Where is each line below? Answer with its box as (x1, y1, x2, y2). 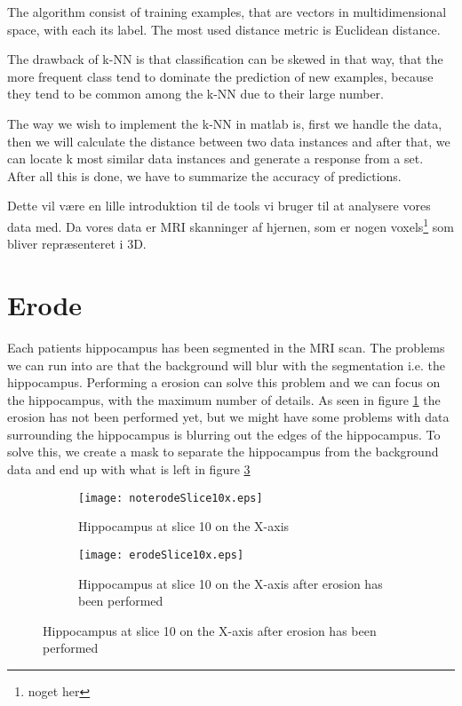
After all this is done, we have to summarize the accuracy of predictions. (7, 166, 402, 185)
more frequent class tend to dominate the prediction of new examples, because (7, 67, 434, 85)
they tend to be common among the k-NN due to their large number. (7, 84, 384, 103)
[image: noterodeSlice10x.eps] (78, 491, 263, 504)
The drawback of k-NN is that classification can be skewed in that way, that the (7, 50, 443, 68)
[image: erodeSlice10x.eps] (78, 548, 244, 561)
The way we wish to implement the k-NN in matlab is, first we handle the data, (7, 114, 442, 132)
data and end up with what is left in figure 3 (7, 460, 251, 479)
